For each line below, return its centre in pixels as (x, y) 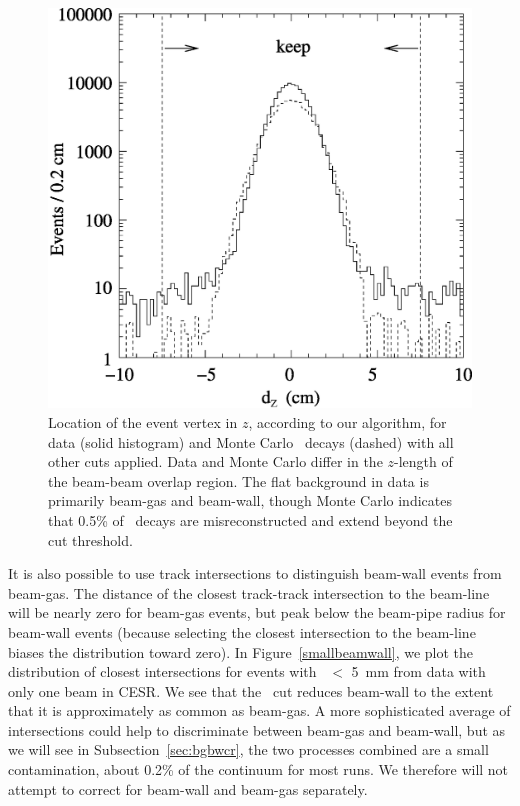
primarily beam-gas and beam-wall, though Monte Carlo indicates (250, 500)
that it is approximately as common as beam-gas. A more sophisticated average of (259, 710)
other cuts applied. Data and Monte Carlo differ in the (215, 461)
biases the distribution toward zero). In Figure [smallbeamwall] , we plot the (241, 651)
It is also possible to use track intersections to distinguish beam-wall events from (255, 573)
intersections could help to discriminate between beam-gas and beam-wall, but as (257, 729)
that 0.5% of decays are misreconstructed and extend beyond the (250, 519)
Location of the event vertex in (143, 421)
